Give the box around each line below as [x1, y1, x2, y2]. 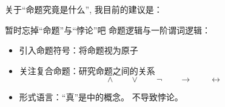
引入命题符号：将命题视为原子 [19, 44, 138, 57]
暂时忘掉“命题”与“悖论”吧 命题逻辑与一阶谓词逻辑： [5, 23, 211, 36]
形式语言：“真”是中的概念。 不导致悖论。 [19, 91, 183, 103]
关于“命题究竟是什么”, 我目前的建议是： [5, 3, 163, 15]
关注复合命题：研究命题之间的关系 [19, 64, 155, 77]
